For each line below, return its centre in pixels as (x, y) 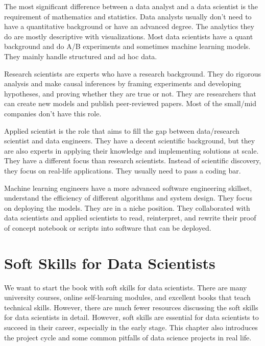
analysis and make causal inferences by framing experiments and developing (123, 83)
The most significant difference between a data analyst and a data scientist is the (131, 6)
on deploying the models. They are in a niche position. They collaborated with (127, 207)
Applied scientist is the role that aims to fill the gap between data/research (122, 130)
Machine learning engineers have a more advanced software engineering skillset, (128, 188)
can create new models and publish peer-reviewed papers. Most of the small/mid (130, 103)
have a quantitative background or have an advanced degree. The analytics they (129, 26)
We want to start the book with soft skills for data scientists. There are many (126, 287)
